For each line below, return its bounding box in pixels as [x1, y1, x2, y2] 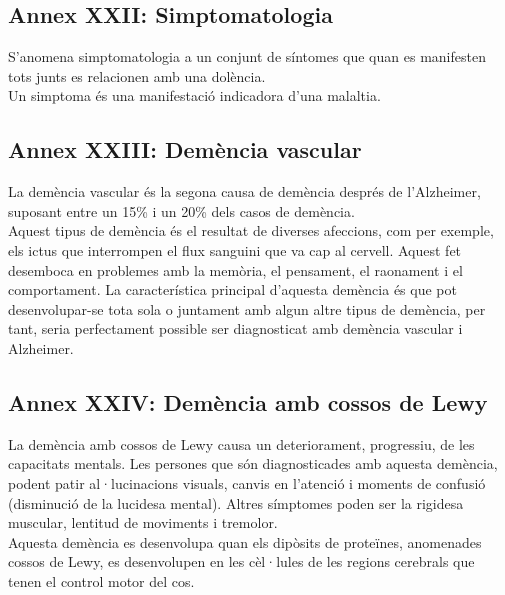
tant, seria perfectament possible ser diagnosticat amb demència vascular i [8, 318, 463, 339]
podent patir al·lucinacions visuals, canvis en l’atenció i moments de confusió [8, 472, 486, 493]
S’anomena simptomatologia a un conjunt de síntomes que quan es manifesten [8, 46, 486, 67]
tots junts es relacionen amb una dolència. [8, 65, 266, 86]
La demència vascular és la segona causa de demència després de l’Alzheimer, [8, 181, 481, 202]
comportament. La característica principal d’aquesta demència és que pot [8, 279, 457, 300]
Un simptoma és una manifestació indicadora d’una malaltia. [8, 85, 381, 106]
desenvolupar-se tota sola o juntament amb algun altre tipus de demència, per [8, 298, 486, 319]
